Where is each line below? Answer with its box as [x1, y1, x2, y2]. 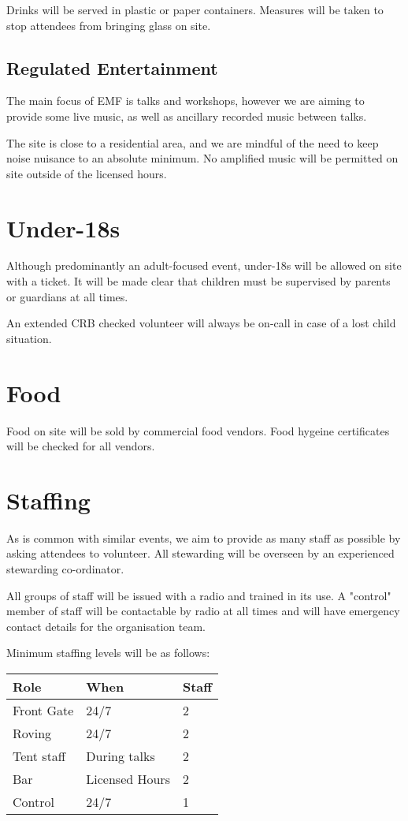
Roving [13, 724, 52, 743]
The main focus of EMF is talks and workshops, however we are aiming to [6, 92, 365, 109]
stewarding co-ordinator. [6, 561, 124, 577]
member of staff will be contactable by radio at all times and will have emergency [6, 603, 400, 619]
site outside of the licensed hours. [6, 165, 167, 181]
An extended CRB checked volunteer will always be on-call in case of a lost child [6, 315, 396, 331]
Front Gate [13, 701, 74, 720]
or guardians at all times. [6, 288, 128, 304]
